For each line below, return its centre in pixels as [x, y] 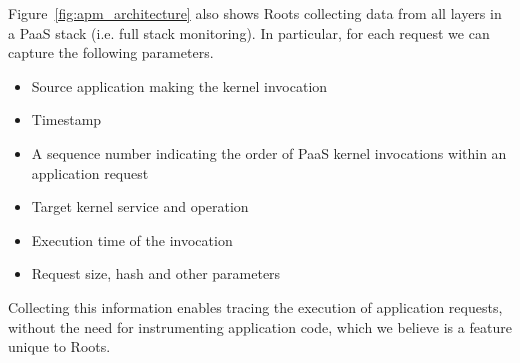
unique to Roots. [59, 346]
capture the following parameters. [111, 52]
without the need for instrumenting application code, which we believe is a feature [260, 326]
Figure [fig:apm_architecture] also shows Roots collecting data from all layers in [255, 13]
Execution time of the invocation [132, 239]
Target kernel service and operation [140, 206]
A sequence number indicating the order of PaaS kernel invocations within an [269, 152]
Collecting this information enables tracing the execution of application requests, [255, 306]
